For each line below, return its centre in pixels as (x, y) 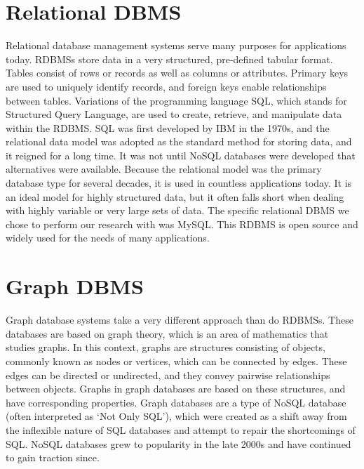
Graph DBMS (75, 286)
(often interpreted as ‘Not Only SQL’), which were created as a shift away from (176, 416)
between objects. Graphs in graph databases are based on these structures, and (176, 389)
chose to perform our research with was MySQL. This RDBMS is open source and (182, 224)
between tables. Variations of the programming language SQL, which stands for (176, 100)
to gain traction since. (53, 457)
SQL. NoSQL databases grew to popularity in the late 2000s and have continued (178, 443)
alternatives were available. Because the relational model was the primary (164, 169)
